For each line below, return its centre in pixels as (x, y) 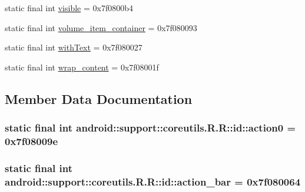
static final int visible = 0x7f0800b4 (69, 8)
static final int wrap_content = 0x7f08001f (82, 67)
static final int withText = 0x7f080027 (74, 47)
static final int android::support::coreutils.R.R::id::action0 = (150, 128)
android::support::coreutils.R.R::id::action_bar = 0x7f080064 (153, 181)
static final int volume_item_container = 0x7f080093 (101, 27)
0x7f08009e (32, 141)
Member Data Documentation (99, 98)
